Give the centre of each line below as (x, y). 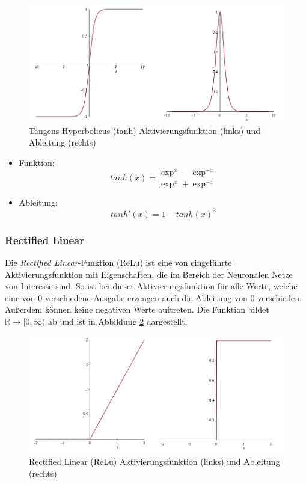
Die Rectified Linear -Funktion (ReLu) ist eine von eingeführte (118, 262)
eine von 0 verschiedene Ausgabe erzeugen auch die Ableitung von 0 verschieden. (153, 297)
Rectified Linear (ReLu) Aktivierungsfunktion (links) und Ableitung (155, 461)
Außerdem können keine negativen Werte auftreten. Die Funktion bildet (137, 309)
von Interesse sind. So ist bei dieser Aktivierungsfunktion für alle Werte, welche (151, 286)
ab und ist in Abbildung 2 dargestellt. (118, 321)
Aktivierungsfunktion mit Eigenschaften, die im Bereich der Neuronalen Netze (149, 274)
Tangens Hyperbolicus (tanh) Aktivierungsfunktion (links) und (145, 130)
